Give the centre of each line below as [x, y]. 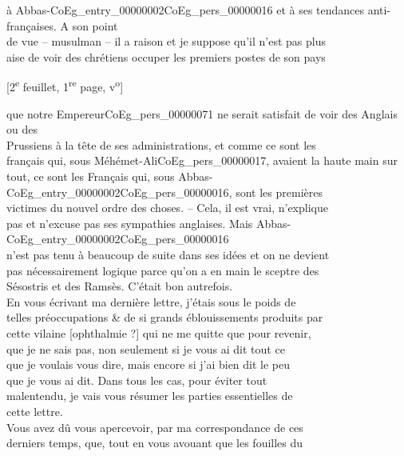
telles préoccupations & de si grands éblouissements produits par [165, 317]
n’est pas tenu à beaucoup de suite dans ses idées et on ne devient [168, 254]
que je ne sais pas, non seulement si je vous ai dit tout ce [146, 348]
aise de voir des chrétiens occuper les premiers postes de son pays [166, 56]
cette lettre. [35, 411]
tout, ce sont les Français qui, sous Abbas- [110, 176]
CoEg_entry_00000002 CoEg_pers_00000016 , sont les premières [164, 192]
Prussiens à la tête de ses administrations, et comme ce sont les [161, 144]
